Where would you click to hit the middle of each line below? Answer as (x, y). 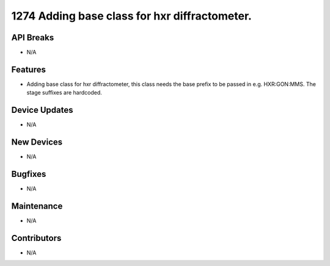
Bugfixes (29, 174)
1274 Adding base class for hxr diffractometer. (131, 16)
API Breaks (33, 38)
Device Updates (42, 110)
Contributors (36, 238)
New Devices (37, 142)
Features (28, 69)
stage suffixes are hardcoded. (64, 93)
